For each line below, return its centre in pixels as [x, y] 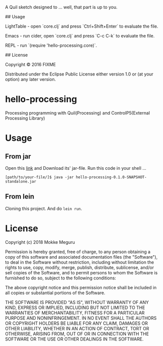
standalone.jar [21, 181]
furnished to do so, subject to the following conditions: [61, 278]
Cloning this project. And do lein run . [44, 208]
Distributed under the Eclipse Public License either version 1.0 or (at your [79, 74]
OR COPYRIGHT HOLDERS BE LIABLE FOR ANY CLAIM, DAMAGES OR [77, 323]
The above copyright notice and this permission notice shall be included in [81, 287]
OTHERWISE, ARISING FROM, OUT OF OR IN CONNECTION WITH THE [77, 334]
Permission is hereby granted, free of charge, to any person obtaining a [78, 252]
